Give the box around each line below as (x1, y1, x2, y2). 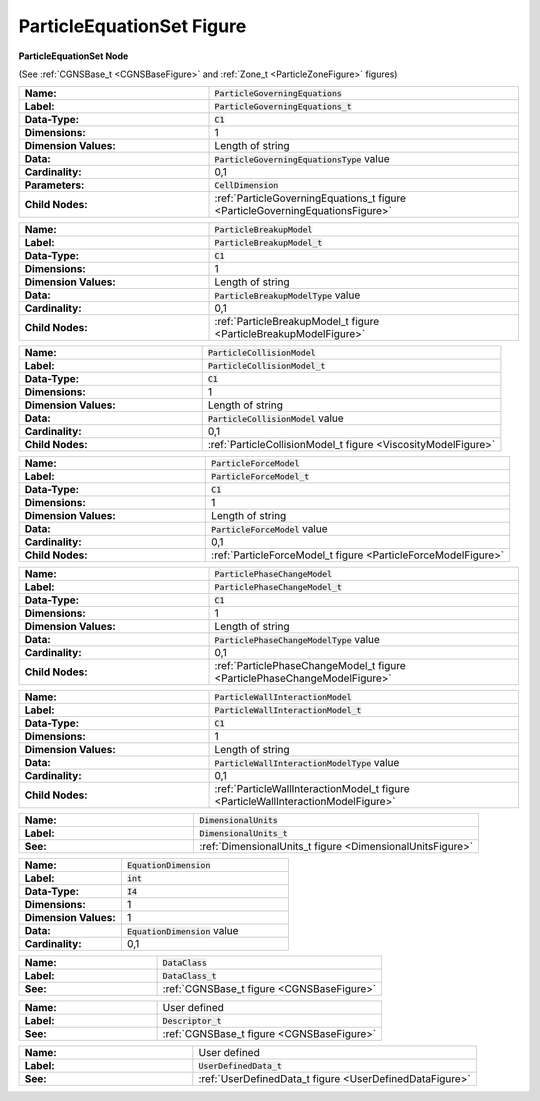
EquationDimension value (126, 924, 239, 938)
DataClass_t (162, 970, 217, 981)
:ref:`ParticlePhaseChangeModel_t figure (214, 659, 407, 673)
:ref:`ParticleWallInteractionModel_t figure (214, 782, 410, 796)
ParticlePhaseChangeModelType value (214, 633, 380, 647)
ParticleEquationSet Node (18, 50, 129, 62)
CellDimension (214, 180, 279, 190)
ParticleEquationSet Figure (18, 15, 247, 37)
